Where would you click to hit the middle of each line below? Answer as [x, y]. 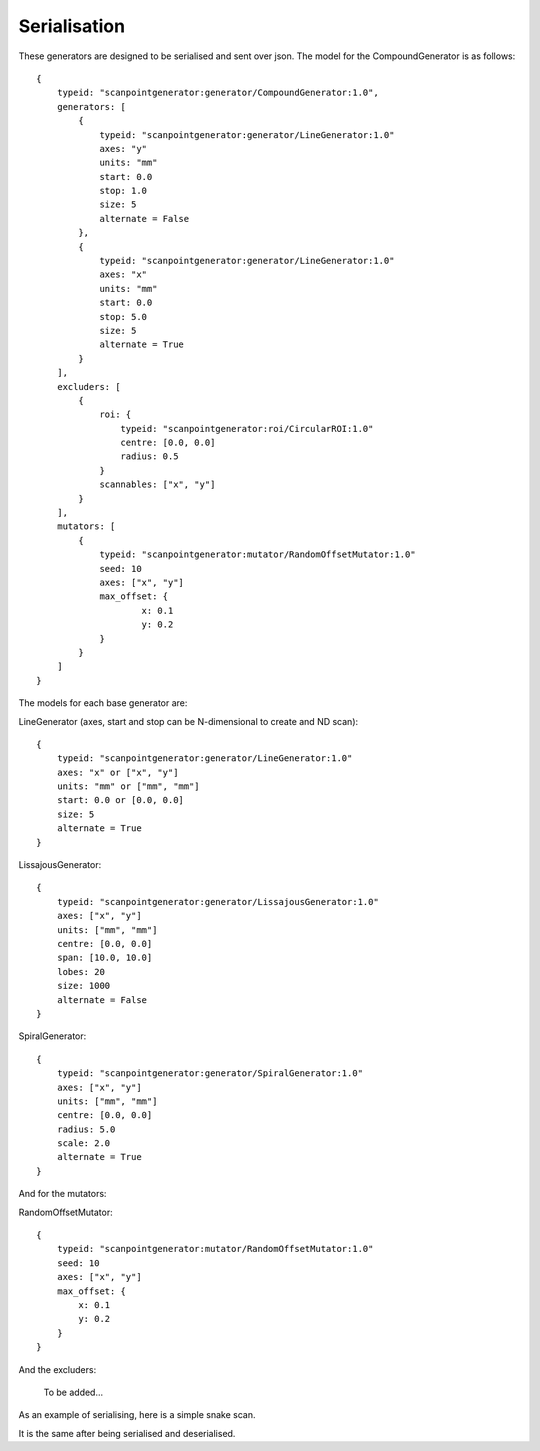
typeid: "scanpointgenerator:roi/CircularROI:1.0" [247, 428]
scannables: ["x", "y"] [157, 484]
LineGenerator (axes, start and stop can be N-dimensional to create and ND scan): [188, 721]
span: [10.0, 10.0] [104, 958]
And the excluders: [57, 1369]
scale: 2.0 [83, 1143]
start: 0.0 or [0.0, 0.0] [120, 800]
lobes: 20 [80, 971]
